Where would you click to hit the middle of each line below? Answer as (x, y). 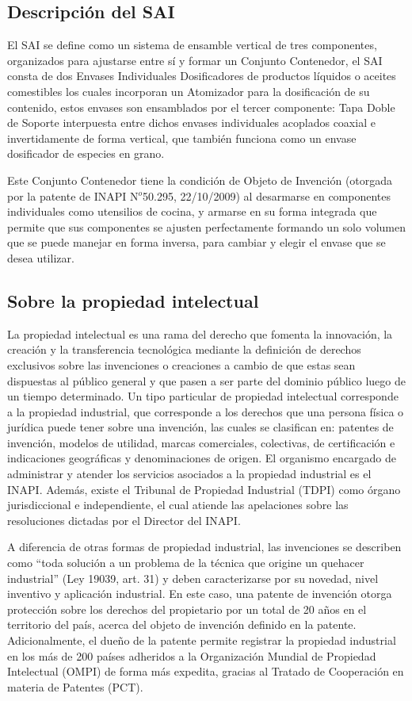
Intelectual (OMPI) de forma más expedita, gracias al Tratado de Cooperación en (206, 671)
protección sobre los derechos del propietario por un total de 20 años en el (187, 609)
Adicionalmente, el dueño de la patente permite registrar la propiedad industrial (202, 640)
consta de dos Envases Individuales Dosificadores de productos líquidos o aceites (202, 76)
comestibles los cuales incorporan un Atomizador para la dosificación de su (189, 91)
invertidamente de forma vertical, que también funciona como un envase (182, 138)
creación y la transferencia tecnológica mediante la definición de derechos (184, 349)
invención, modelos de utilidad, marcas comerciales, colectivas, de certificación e (201, 442)
